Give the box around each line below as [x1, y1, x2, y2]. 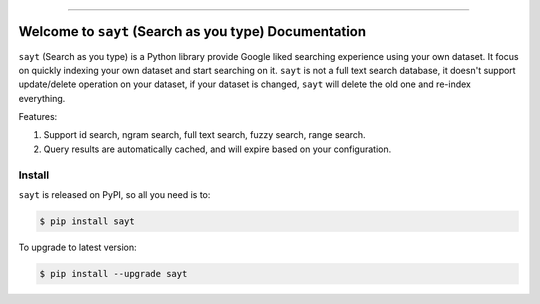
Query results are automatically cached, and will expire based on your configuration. [43, 143, 392, 155]
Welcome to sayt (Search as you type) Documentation [18, 23, 367, 40]
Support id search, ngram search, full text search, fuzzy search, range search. [43, 129, 366, 141]
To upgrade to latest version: [18, 241, 137, 253]
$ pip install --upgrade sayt [39, 268, 188, 279]
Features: [18, 111, 58, 123]
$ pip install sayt [39, 215, 135, 227]
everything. [18, 92, 66, 104]
